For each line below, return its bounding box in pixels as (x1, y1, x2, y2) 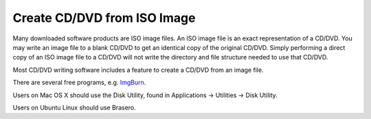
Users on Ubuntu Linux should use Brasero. (12, 103, 137, 111)
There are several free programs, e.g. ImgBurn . (12, 79, 146, 87)
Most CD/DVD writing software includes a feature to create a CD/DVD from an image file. (12, 66, 264, 74)
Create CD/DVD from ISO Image (12, 10, 196, 25)
